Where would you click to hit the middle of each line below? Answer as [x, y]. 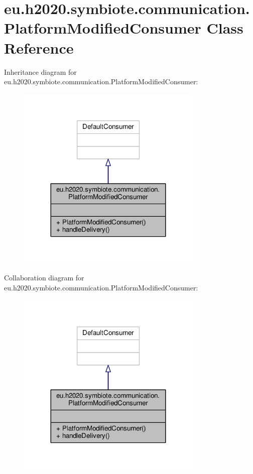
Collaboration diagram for [44, 278]
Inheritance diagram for [40, 71]
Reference [39, 47]
